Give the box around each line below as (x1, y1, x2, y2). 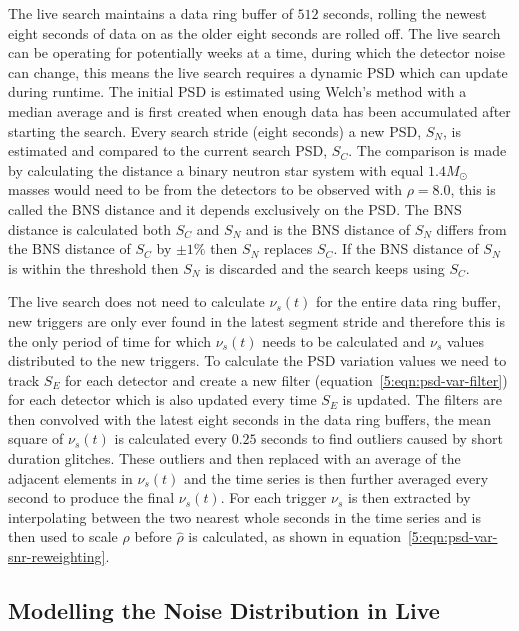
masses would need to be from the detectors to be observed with (8, 179, 403, 200)
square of (8, 428, 64, 449)
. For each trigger (220, 487, 327, 508)
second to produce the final (8, 487, 175, 508)
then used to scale (8, 526, 118, 547)
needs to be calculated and (262, 330, 426, 351)
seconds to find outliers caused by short (261, 428, 503, 449)
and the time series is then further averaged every (184, 467, 489, 488)
